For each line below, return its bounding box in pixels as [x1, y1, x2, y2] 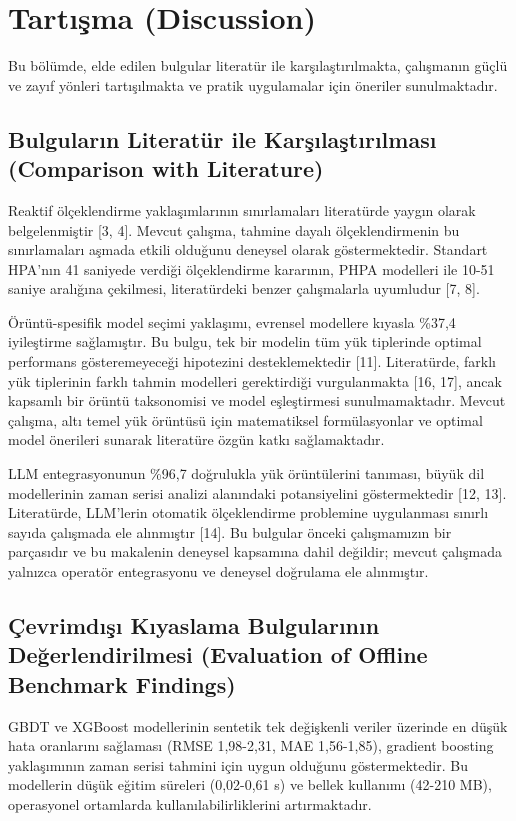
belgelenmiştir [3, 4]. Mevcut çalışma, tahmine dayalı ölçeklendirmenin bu [8, 219, 460, 240]
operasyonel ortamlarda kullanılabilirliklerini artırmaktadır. [8, 793, 372, 814]
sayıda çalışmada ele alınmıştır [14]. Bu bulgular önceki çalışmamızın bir [8, 521, 452, 542]
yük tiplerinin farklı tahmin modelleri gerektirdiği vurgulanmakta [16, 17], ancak [8, 370, 502, 391]
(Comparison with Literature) [8, 153, 324, 184]
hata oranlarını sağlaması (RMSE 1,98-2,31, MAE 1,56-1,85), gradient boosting [8, 735, 494, 756]
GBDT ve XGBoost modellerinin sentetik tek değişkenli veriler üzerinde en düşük [8, 715, 508, 736]
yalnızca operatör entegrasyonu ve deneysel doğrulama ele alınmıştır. [8, 561, 429, 581]
